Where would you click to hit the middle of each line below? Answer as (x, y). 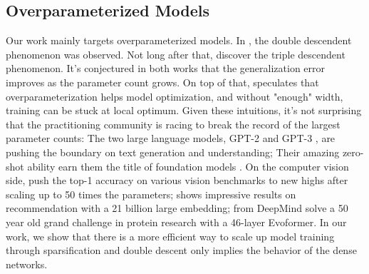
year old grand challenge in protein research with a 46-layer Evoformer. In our (176, 222)
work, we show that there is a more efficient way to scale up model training (170, 236)
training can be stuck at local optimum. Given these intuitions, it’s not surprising (184, 110)
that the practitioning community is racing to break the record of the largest (173, 124)
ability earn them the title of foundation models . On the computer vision (188, 166)
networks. (27, 264)
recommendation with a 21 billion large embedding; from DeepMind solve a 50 (177, 208)
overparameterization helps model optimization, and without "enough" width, (175, 96)
